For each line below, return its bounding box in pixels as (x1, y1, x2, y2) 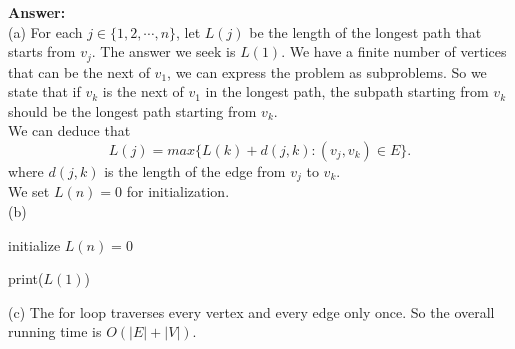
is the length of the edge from (104, 161, 286, 182)
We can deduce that (8, 120, 131, 141)
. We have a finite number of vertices (281, 41, 507, 62)
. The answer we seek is (91, 41, 236, 62)
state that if (8, 81, 81, 102)
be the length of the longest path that (249, 21, 482, 42)
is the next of (102, 81, 184, 102)
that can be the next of (8, 61, 150, 82)
